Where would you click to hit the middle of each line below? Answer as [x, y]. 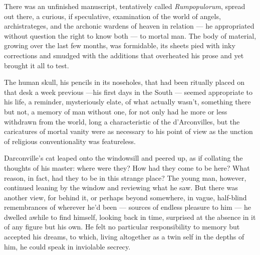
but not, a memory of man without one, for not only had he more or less [116, 111]
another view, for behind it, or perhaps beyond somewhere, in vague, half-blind [125, 197]
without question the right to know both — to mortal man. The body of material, [130, 35]
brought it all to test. [37, 65]
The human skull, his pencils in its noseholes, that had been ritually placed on [124, 82]
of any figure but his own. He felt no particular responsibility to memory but [122, 227]
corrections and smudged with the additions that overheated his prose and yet [124, 55]
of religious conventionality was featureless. [70, 141]
